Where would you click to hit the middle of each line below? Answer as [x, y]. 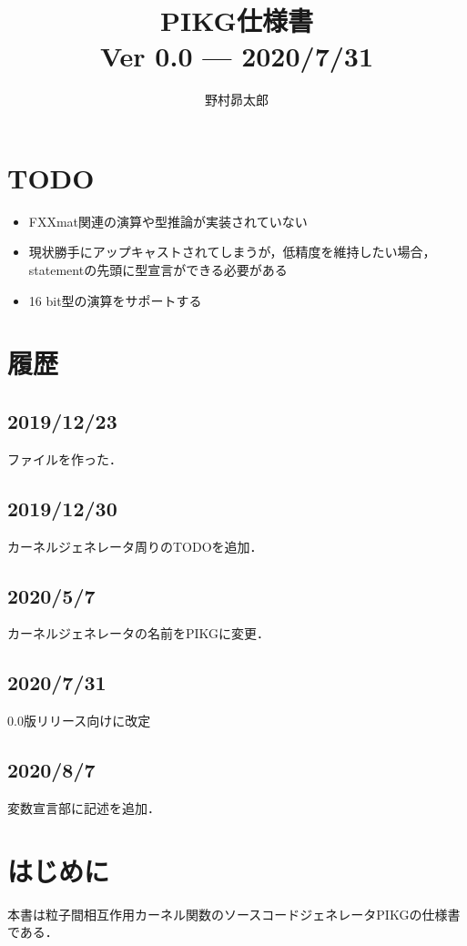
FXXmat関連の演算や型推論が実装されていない [168, 221]
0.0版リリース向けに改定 [79, 721]
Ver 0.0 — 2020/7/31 [237, 56]
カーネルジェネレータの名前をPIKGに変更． [139, 633]
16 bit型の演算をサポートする [115, 300]
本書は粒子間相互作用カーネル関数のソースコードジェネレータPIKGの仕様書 [234, 914]
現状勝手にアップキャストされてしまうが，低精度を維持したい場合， [232, 252]
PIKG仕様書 [237, 20]
